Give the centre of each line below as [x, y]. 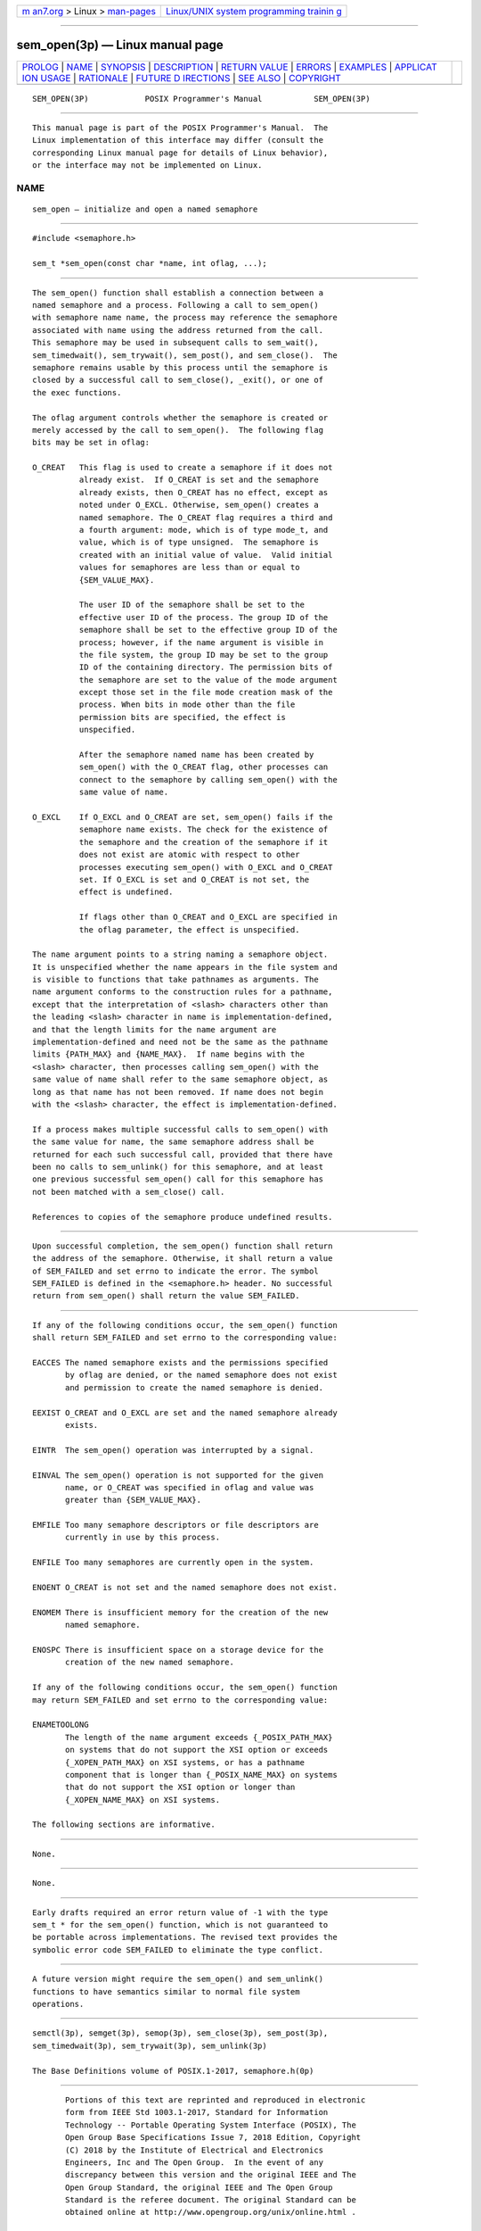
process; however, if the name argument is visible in [201, 642]
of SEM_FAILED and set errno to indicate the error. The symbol [176, 1271]
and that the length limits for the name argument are [155, 1029]
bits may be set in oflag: [91, 443]
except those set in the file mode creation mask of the [206, 693]
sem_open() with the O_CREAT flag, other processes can [204, 767]
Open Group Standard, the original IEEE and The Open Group [199, 2187]
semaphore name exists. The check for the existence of [204, 829]
